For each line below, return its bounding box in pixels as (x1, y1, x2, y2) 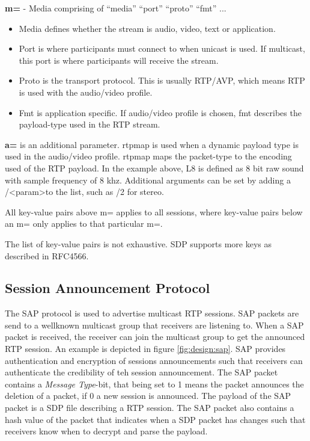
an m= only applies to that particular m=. (5, 217, 163, 230)
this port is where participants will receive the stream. (19, 54, 219, 66)
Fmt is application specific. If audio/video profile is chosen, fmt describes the (19, 106, 302, 119)
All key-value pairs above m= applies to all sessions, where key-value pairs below (5, 205, 303, 218)
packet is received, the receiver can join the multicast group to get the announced (5, 330, 305, 343)
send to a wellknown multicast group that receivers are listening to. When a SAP (5, 318, 304, 331)
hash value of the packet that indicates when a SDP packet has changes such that (5, 413, 306, 425)
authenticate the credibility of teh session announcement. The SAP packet (5, 366, 278, 378)
